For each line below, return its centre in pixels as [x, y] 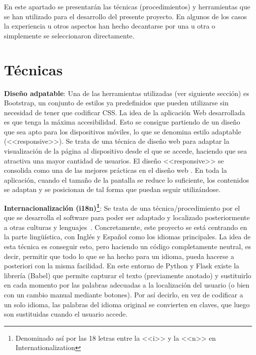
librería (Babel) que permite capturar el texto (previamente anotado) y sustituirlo [128, 275]
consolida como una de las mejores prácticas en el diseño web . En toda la [115, 170]
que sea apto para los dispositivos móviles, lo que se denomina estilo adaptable [123, 131]
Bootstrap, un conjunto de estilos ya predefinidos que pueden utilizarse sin [116, 103]
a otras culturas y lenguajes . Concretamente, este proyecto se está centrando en [126, 227]
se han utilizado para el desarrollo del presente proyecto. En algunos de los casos [126, 16]
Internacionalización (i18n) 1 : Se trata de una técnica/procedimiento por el [122, 207]
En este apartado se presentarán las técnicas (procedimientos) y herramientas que [127, 6]
